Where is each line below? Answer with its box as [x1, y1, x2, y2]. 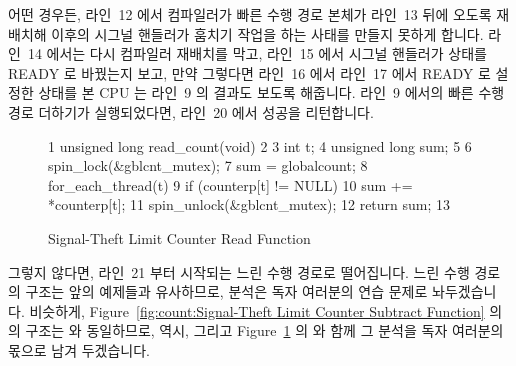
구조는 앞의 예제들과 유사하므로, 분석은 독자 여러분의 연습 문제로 [25, 281, 428, 302]
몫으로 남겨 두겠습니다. [8, 339, 151, 360]
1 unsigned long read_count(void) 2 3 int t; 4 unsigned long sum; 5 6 [48, 135, 472, 156]
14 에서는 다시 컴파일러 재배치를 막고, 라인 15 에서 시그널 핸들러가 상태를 [27, 43, 487, 64]
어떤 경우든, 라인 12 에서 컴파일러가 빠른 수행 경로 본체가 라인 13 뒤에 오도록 [8, 4, 492, 24]
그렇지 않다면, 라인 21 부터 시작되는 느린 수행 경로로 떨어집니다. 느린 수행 [8, 261, 470, 282]
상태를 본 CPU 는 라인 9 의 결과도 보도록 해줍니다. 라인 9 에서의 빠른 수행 [38, 82, 505, 103]
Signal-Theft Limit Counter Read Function [48, 227, 311, 248]
